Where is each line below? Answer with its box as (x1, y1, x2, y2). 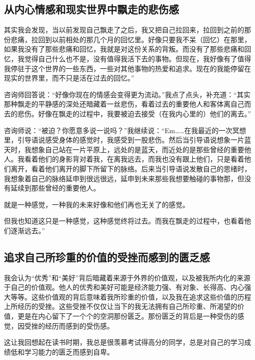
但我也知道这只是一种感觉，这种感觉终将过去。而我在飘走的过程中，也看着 (4, 216, 244, 226)
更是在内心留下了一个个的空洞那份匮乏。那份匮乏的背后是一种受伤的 (17, 311, 237, 321)
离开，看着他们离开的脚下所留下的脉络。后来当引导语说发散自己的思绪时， (10, 163, 251, 173)
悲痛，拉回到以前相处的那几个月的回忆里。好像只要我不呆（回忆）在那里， (10, 34, 251, 44)
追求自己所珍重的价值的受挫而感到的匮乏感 (4, 249, 210, 264)
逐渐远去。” (10, 225, 45, 235)
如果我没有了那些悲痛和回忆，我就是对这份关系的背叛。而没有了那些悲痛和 (4, 44, 244, 54)
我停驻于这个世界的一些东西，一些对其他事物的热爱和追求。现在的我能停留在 (4, 63, 251, 73)
